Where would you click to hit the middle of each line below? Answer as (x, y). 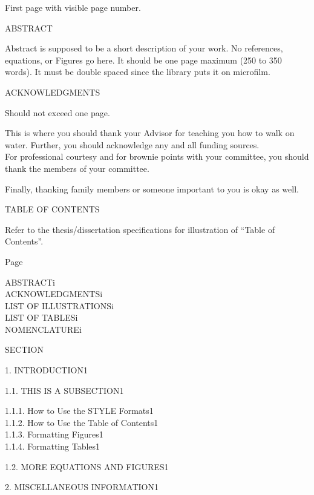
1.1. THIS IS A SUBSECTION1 (64, 390)
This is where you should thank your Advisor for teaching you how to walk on (150, 133)
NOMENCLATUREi (43, 329)
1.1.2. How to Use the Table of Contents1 (82, 422)
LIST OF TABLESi (41, 317)
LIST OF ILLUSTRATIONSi (59, 305)
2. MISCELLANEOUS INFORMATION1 (82, 487)
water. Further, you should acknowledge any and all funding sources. (132, 144)
